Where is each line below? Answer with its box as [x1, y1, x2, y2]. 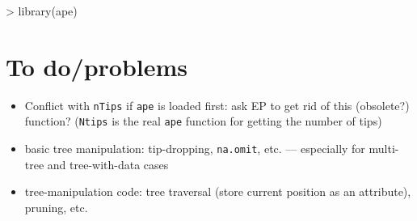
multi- [369, 140, 399, 157]
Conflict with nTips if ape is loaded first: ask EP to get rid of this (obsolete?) [24, 96, 410, 113]
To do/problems [6, 49, 188, 83]
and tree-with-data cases [47, 155, 169, 172]
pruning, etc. [24, 198, 88, 215]
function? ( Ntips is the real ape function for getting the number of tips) [24, 113, 382, 130]
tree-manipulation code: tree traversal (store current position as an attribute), [24, 183, 411, 200]
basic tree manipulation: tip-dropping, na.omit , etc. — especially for [24, 140, 365, 157]
